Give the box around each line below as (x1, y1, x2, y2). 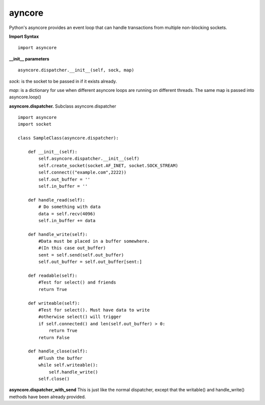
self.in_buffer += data (38, 218, 96, 223)
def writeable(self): (27, 300, 80, 306)
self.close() (38, 376, 70, 381)
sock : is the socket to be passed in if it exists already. (9, 78, 117, 84)
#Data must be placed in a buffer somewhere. (38, 238, 150, 244)
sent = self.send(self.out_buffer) (38, 252, 124, 258)
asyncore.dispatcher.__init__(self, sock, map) (18, 67, 134, 73)
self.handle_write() (49, 369, 98, 375)
